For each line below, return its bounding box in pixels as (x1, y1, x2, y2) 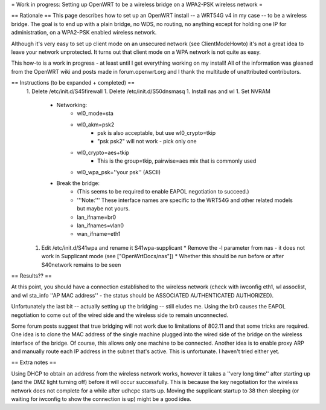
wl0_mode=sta (77, 109, 114, 117)
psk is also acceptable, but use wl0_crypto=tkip (97, 129, 216, 137)
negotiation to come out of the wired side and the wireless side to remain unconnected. (11, 311, 229, 319)
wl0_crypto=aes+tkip (77, 149, 130, 156)
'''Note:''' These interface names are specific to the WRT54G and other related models (77, 197, 293, 204)
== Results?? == (11, 272, 53, 279)
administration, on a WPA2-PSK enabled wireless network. (11, 29, 157, 36)
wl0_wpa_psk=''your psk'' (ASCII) (77, 168, 161, 175)
